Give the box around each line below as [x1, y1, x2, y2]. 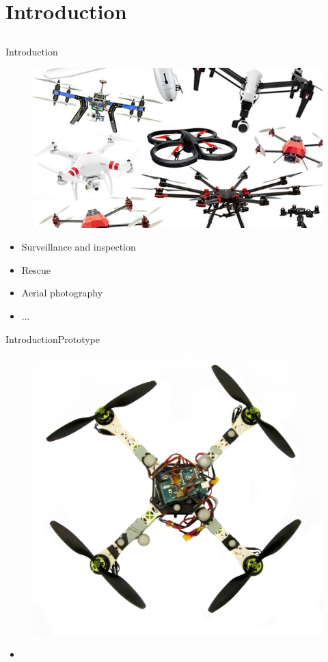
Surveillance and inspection [21, 240, 136, 254]
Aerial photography [21, 285, 103, 300]
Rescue [21, 262, 51, 277]
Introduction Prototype [5, 331, 100, 346]
